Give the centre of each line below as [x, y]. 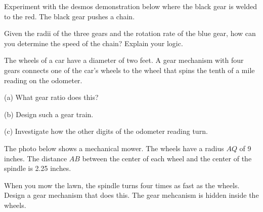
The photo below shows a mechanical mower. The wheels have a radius [114, 148]
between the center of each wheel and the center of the [167, 158]
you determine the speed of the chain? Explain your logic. [94, 43]
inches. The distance [36, 158]
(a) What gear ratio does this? [51, 97]
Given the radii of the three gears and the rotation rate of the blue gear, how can [130, 33]
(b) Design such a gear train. [49, 114]
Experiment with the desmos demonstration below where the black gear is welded [130, 6]
